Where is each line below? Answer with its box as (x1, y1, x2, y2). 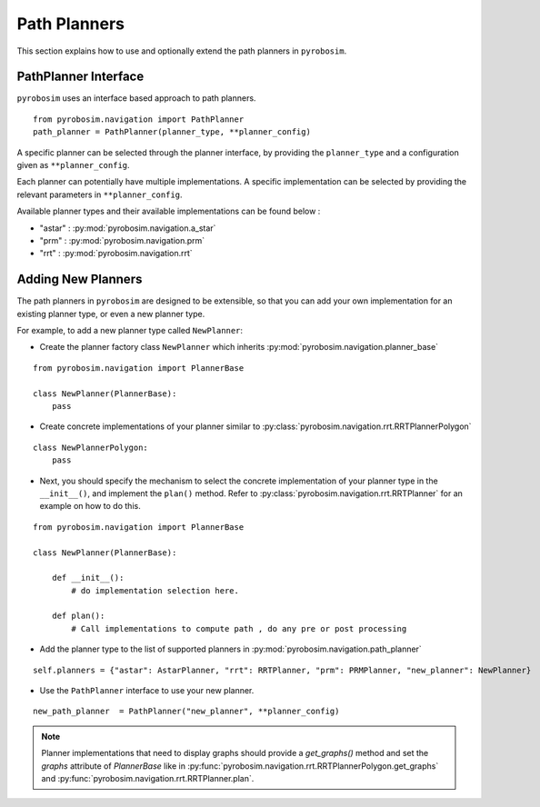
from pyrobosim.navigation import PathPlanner (33, 114, 245, 125)
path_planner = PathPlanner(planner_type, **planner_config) (33, 127, 311, 137)
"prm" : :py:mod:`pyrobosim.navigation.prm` (39, 234, 205, 245)
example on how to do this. (39, 501, 141, 512)
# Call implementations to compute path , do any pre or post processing (71, 623, 407, 633)
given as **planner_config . (16, 160, 131, 171)
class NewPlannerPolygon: (33, 442, 149, 453)
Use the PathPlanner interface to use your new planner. (39, 685, 255, 696)
